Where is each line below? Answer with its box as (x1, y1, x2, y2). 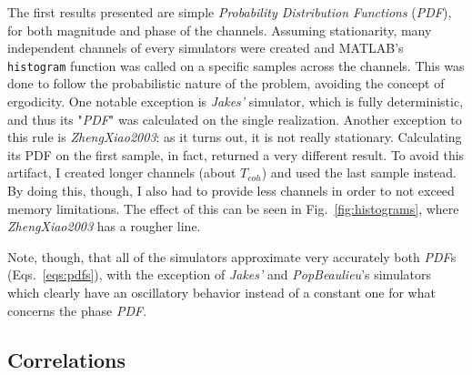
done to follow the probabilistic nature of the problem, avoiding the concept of (7, 74, 445, 93)
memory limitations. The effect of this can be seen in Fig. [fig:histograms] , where (7, 198, 459, 218)
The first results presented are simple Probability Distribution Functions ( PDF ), (7, 3, 452, 21)
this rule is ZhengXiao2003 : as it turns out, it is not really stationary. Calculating (7, 127, 462, 147)
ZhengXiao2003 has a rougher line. (7, 217, 201, 236)
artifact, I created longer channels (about (7, 163, 236, 182)
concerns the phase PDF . (7, 300, 147, 319)
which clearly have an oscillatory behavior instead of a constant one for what (7, 282, 436, 301)
